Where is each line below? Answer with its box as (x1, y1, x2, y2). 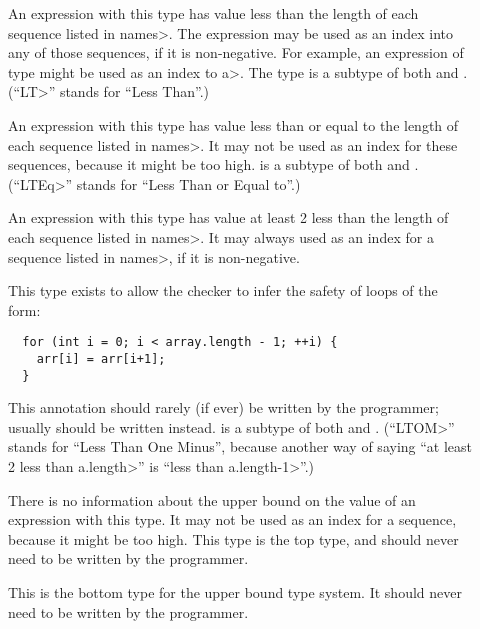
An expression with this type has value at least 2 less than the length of (8, 207, 449, 228)
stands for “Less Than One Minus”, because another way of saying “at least (8, 436, 473, 457)
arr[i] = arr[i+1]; (36, 351, 166, 366)
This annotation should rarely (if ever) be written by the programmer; (8, 397, 439, 418)
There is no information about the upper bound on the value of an (8, 489, 416, 510)
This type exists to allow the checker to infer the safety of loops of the (8, 280, 438, 301)
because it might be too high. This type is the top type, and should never (8, 528, 459, 549)
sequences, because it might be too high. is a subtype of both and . (8, 154, 419, 175)
